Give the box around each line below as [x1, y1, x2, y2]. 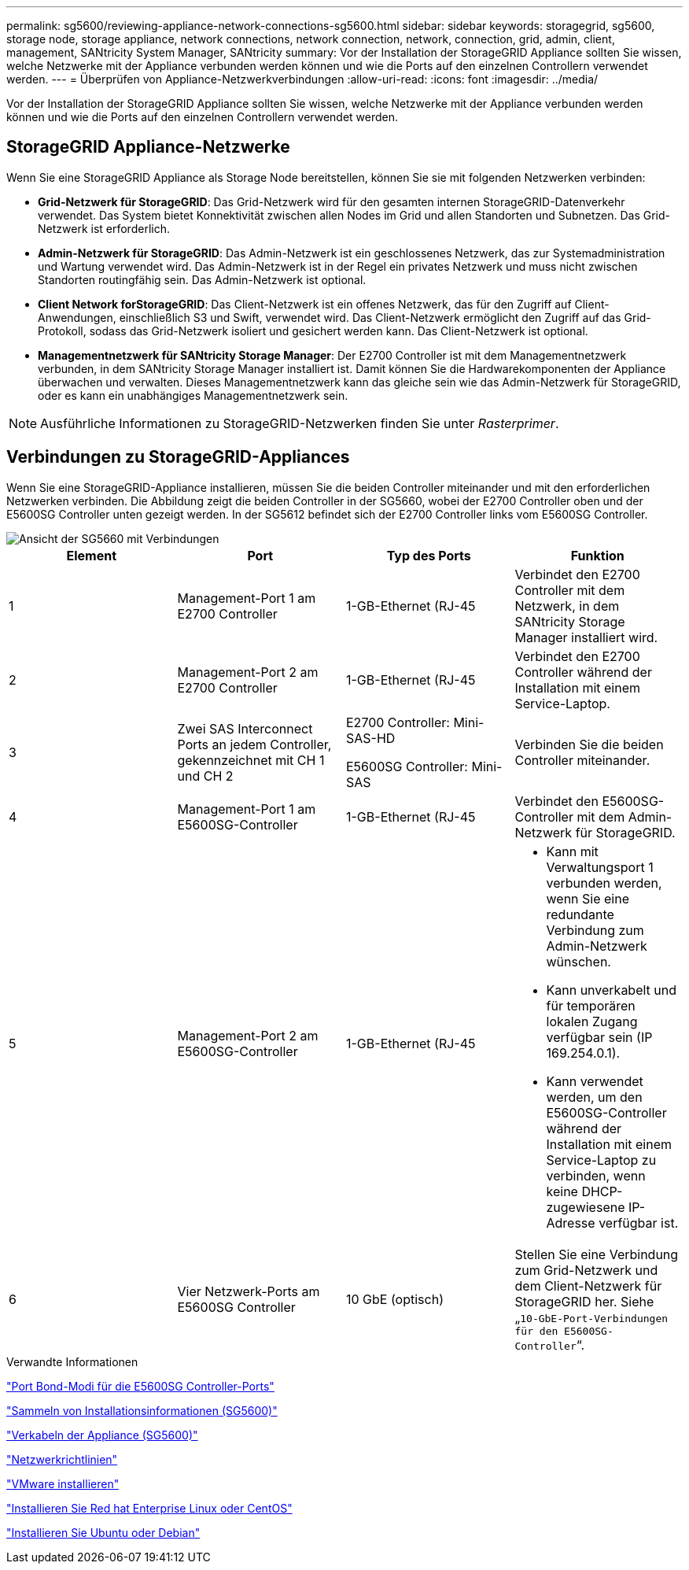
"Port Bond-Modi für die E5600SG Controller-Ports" [6, 1379, 274, 1393]
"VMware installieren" [6, 1476, 120, 1491]
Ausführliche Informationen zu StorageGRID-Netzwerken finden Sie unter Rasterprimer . [40, 415, 559, 431]
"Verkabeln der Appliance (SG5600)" [6, 1428, 198, 1442]
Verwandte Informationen [6, 1354, 138, 1369]
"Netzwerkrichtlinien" [6, 1452, 118, 1466]
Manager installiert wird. [514, 629, 658, 645]
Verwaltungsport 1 [546, 859, 654, 875]
